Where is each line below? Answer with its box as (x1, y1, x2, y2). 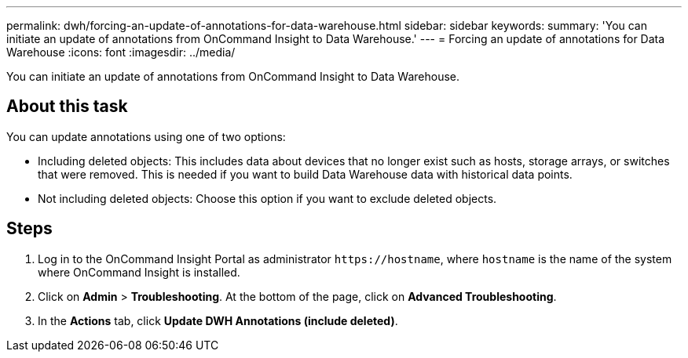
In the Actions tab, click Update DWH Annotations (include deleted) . (38, 313, 398, 327)
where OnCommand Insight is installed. (38, 265, 240, 279)
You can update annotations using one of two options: (6, 129, 286, 143)
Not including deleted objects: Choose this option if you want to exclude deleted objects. (38, 191, 497, 205)
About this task (6, 96, 128, 117)
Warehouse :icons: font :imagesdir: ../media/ (6, 45, 236, 59)
